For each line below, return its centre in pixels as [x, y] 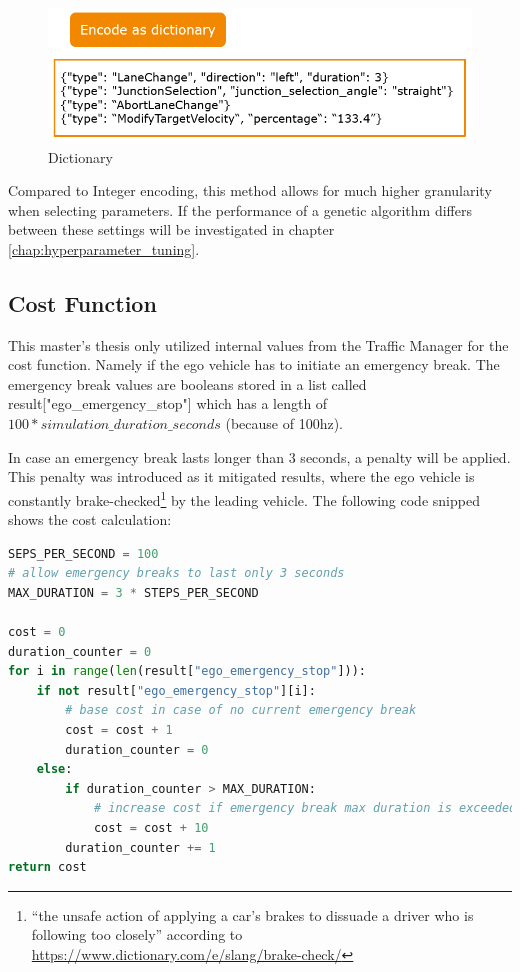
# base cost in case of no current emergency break [241, 710]
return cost [47, 867]
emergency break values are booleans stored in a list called [187, 383]
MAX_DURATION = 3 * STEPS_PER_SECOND [133, 592]
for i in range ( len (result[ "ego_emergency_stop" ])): [187, 671]
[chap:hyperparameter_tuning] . [104, 248]
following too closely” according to [137, 934]
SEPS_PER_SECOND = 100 [83, 553]
